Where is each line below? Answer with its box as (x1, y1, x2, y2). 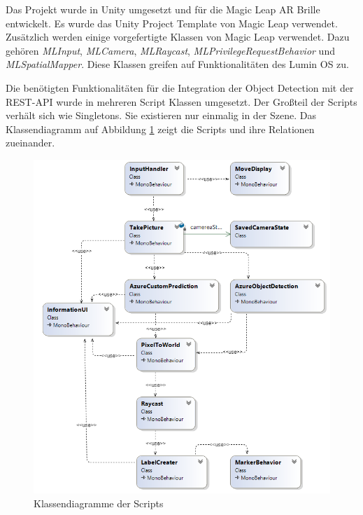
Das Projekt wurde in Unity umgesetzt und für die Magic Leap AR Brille (6, 2, 320, 16)
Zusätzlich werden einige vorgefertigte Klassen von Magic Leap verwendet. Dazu (6, 29, 350, 44)
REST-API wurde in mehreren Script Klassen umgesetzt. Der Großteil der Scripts (6, 94, 357, 109)
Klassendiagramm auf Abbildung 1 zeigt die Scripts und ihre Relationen (6, 121, 315, 136)
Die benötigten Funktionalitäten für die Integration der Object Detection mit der (6, 80, 354, 95)
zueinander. (6, 135, 55, 150)
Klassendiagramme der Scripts (34, 495, 164, 510)
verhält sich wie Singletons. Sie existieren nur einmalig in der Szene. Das (6, 108, 316, 123)
